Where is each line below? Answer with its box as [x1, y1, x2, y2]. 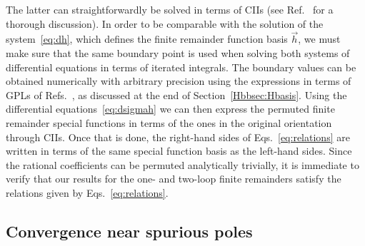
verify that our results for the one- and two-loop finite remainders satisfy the [6, 171, 341, 186]
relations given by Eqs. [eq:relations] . [6, 185, 169, 200]
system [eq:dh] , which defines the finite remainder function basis [6, 31, 288, 46]
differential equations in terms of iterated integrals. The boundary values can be [6, 59, 356, 74]
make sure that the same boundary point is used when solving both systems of [6, 46, 350, 60]
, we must [298, 31, 341, 46]
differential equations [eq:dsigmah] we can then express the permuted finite [6, 101, 335, 116]
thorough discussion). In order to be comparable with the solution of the [6, 16, 324, 31]
